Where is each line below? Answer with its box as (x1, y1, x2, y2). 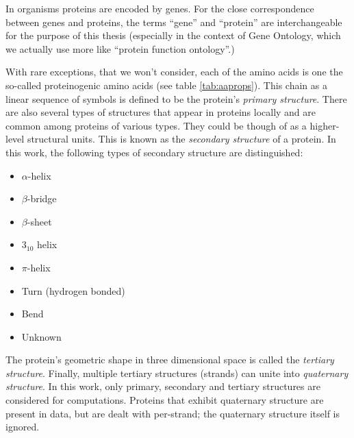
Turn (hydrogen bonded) (21, 283, 125, 297)
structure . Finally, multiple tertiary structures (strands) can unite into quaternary (5, 365, 349, 380)
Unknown (21, 329, 62, 343)
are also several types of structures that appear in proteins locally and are (5, 105, 316, 119)
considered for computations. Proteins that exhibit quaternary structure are (5, 393, 324, 407)
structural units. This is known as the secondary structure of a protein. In (27, 132, 336, 146)
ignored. (5, 419, 40, 434)
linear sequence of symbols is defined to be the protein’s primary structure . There (5, 91, 347, 106)
